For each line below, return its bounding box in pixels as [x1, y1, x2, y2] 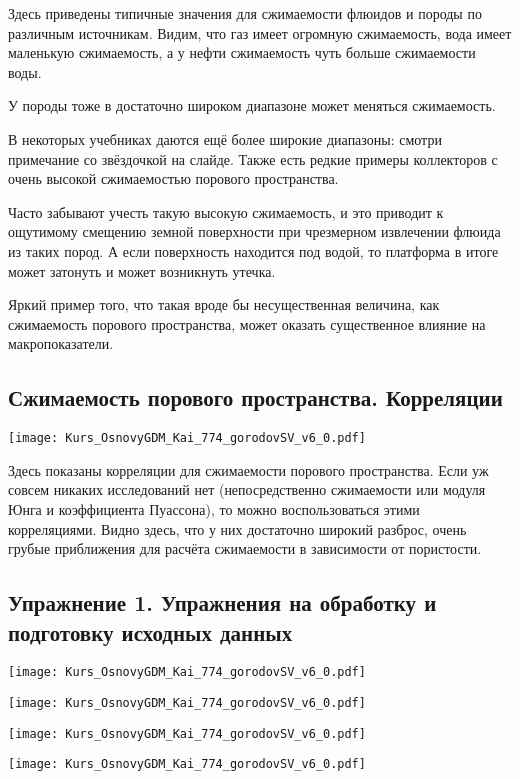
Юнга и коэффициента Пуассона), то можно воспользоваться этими [8, 498, 420, 519]
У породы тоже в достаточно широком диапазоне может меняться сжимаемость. [8, 95, 496, 116]
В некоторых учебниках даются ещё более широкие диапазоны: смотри [8, 128, 442, 149]
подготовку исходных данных [8, 616, 293, 647]
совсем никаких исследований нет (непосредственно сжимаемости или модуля [8, 479, 486, 500]
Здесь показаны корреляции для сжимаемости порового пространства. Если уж [8, 459, 489, 480]
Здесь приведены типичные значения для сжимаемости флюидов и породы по [8, 3, 482, 23]
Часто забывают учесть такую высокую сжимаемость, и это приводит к [8, 201, 444, 222]
